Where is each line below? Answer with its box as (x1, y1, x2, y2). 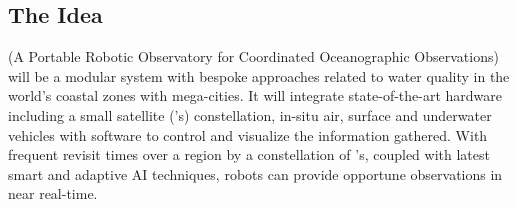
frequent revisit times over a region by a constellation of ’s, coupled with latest (8, 144, 490, 165)
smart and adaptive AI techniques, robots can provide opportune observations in (8, 163, 503, 184)
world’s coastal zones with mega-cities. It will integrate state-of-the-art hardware (8, 85, 503, 106)
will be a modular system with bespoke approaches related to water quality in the (8, 65, 510, 86)
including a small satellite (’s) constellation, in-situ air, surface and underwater (8, 104, 492, 125)
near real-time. (8, 183, 98, 204)
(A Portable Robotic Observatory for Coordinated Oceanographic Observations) (8, 46, 499, 67)
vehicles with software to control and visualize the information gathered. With (8, 124, 488, 145)
